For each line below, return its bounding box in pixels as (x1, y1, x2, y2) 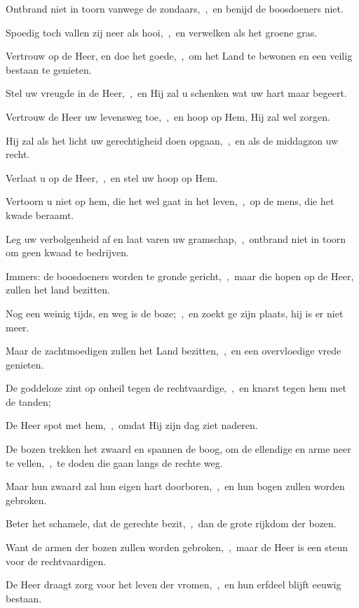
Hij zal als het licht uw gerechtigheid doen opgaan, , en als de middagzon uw (6, 133, 339, 147)
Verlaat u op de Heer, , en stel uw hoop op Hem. (6, 170, 218, 185)
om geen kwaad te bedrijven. (6, 245, 129, 260)
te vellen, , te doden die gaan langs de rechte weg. (6, 455, 223, 470)
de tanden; (6, 394, 51, 409)
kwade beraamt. (6, 207, 74, 222)
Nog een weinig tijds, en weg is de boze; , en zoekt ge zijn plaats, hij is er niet (6, 305, 344, 320)
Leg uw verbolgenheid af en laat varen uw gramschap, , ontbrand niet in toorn (6, 231, 346, 246)
